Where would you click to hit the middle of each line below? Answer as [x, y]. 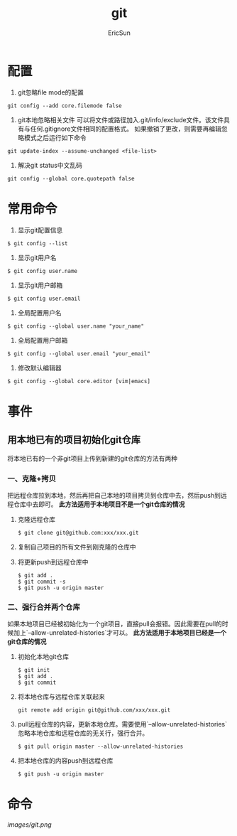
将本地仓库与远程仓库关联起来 [61, 697]
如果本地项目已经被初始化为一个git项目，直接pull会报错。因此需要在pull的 [115, 624]
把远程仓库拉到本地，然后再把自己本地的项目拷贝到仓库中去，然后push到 [114, 495]
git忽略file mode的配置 [50, 92]
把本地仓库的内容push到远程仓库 [65, 761]
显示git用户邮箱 [40, 285]
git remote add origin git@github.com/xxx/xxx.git [94, 710]
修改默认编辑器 [39, 368]
